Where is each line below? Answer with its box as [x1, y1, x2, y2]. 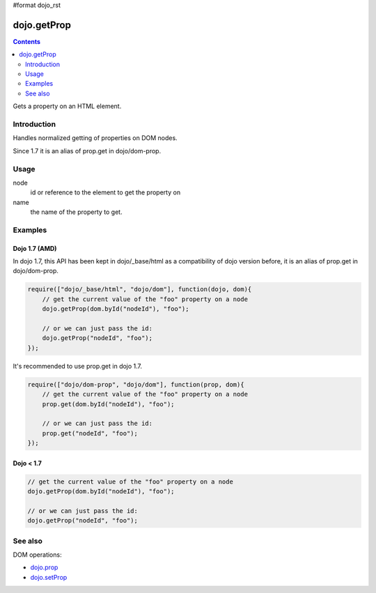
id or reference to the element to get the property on [30, 188, 181, 197]
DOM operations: [13, 550, 62, 559]
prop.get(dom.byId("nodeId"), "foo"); [42, 400, 175, 408]
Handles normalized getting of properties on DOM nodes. [13, 134, 178, 142]
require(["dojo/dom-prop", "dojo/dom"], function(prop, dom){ [27, 380, 244, 388]
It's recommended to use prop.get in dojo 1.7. [13, 362, 143, 370]
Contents [13, 37, 41, 45]
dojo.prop [30, 563, 58, 571]
